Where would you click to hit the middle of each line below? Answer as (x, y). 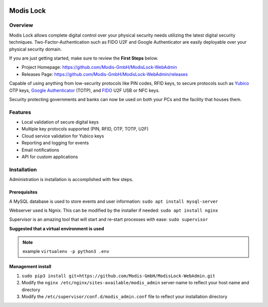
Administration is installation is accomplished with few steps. (71, 180)
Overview (21, 25)
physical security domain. (35, 49)
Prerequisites (23, 192)
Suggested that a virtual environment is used (57, 229)
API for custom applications (50, 157)
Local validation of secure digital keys (60, 122)
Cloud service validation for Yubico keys (63, 136)
